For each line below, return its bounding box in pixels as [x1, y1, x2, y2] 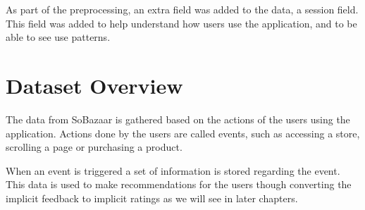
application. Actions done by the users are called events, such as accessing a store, [6, 125, 360, 140]
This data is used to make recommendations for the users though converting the [6, 177, 352, 192]
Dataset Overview [6, 70, 183, 99]
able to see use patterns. [6, 30, 111, 44]
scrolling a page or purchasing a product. [6, 140, 182, 154]
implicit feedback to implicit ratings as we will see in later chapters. [6, 190, 298, 205]
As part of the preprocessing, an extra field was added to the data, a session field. [6, 2, 359, 16]
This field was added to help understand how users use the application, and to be [6, 16, 357, 30]
